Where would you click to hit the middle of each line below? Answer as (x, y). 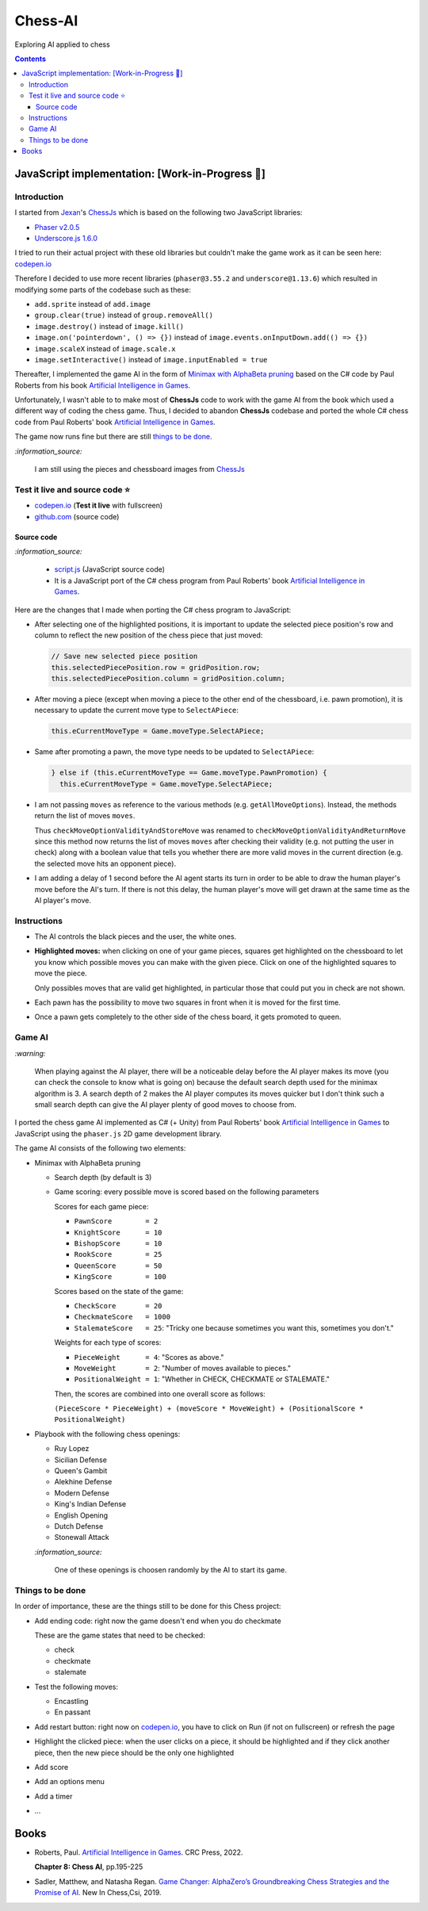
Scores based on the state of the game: (119, 1291)
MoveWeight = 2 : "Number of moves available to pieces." (182, 1368)
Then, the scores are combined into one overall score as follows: (160, 1394)
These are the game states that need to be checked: (120, 1635)
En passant (73, 1712)
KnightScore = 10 (118, 1232)
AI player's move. (63, 900)
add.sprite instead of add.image (92, 304)
